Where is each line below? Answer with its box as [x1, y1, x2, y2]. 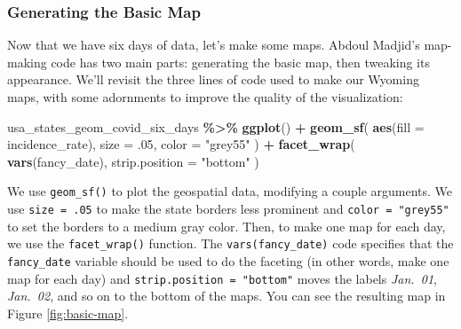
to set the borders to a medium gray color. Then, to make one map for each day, [7, 216, 446, 235]
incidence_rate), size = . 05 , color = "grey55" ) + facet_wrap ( [7, 135, 355, 153]
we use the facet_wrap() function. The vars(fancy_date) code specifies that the [7, 234, 454, 253]
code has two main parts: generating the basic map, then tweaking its [51, 52, 430, 71]
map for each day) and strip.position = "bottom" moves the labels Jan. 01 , [7, 269, 437, 287]
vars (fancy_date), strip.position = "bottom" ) [7, 152, 259, 170]
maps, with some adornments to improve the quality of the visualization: [7, 88, 403, 106]
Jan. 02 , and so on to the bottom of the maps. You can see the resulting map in [7, 286, 446, 305]
